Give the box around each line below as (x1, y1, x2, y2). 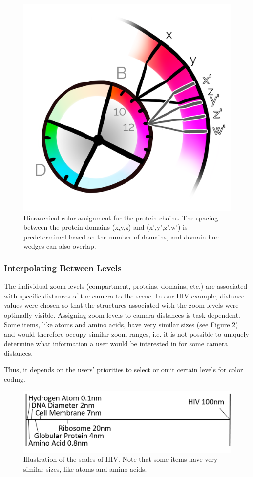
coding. (4, 374, 25, 384)
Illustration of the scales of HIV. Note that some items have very (23, 454, 218, 464)
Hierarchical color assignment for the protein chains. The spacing (23, 212, 218, 222)
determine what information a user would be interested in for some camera (4, 338, 228, 348)
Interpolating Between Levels (4, 261, 122, 274)
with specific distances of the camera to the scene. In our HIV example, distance (4, 290, 245, 300)
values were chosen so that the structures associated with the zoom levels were (4, 300, 239, 310)
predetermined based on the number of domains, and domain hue (23, 231, 219, 241)
